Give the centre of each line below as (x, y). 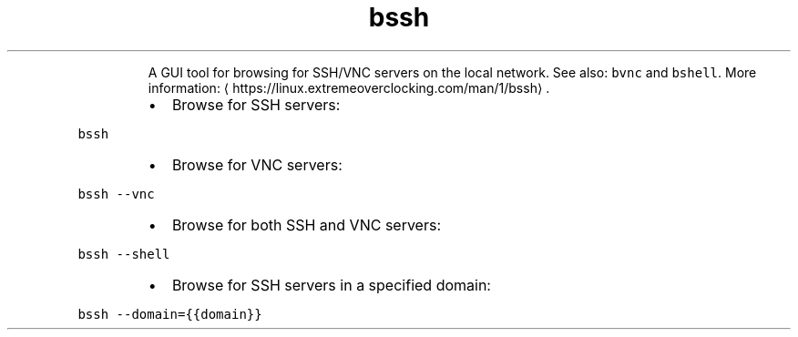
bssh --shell (124, 254)
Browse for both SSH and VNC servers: (307, 225)
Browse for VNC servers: (257, 164)
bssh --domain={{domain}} (170, 314)
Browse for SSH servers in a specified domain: (331, 285)
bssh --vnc (116, 194)
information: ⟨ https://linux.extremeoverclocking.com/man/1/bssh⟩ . (349, 87)
